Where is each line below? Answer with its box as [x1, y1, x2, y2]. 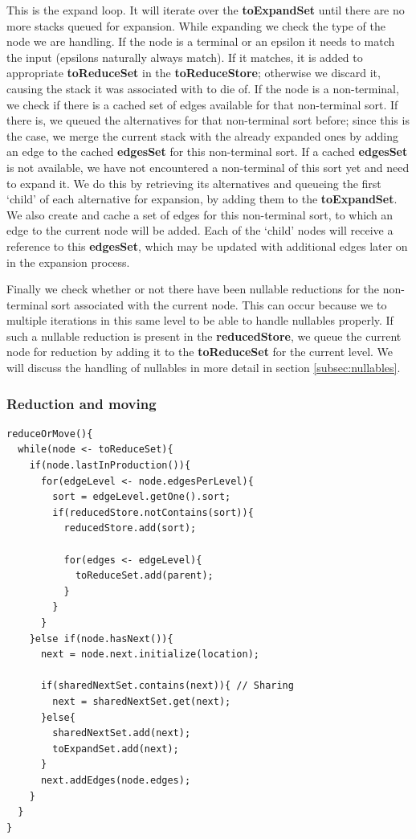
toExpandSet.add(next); [52, 743, 179, 755]
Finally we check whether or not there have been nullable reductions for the [6, 280, 380, 297]
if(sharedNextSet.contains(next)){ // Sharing [40, 680, 294, 692]
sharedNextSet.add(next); [52, 727, 191, 739]
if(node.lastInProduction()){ [29, 460, 191, 472]
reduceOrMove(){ [6, 428, 93, 440]
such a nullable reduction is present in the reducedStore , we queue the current [6, 327, 402, 344]
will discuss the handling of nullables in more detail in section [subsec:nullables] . [6, 359, 401, 376]
